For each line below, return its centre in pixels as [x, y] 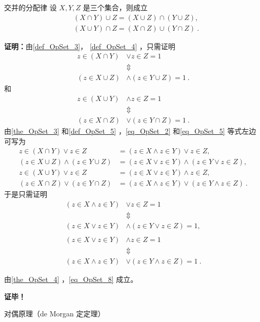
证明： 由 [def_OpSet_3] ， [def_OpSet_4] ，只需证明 [90, 46]
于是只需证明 [26, 194]
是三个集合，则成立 [115, 7]
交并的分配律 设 [31, 7]
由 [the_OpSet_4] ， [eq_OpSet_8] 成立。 [71, 279]
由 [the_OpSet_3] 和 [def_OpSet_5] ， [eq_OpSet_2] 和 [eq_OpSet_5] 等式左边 [130, 131]
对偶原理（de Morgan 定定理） [55, 314]
